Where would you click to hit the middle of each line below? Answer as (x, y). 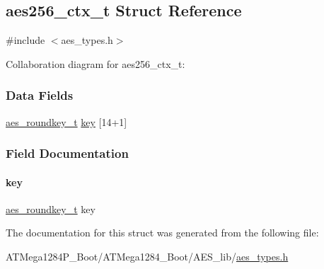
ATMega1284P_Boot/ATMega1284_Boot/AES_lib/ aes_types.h (147, 257)
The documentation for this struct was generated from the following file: (162, 233)
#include (25, 40)
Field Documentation (67, 153)
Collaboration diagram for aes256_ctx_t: (96, 63)
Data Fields (40, 95)
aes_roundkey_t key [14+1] (66, 121)
